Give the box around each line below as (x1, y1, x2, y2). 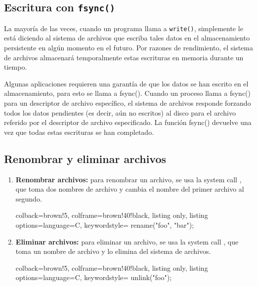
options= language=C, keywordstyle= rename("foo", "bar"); (15, 219, 194, 230)
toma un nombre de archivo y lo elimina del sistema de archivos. (15, 246, 211, 256)
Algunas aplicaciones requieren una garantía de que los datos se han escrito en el (4, 78, 249, 88)
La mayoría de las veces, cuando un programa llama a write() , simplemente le (4, 23, 243, 33)
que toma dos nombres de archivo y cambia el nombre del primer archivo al (15, 184, 244, 194)
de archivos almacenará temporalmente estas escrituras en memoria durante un (4, 52, 244, 62)
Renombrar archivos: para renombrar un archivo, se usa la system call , (15, 174, 242, 184)
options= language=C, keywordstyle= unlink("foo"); (15, 272, 172, 283)
